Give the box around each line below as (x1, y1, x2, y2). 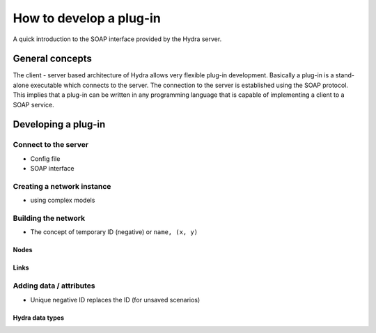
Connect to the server (13, 140, 89, 150)
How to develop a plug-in (13, 10, 162, 26)
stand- (335, 71, 355, 79)
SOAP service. (13, 100, 55, 109)
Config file (30, 154, 61, 163)
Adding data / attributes (13, 281, 95, 291)
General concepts (13, 53, 92, 65)
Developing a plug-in (13, 118, 106, 130)
